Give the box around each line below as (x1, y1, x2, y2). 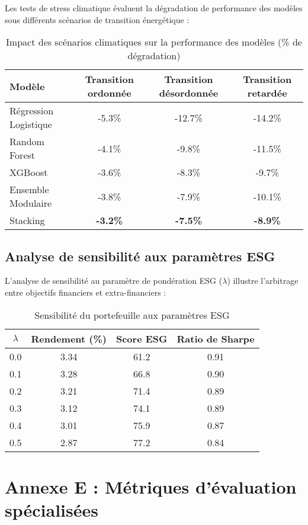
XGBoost (9, 165, 48, 180)
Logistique (9, 117, 52, 132)
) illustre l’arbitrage (227, 274, 299, 287)
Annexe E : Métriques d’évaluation (5, 474, 297, 498)
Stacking (9, 213, 45, 228)
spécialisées (5, 497, 98, 521)
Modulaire (9, 196, 52, 210)
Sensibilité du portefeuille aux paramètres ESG (34, 308, 230, 322)
